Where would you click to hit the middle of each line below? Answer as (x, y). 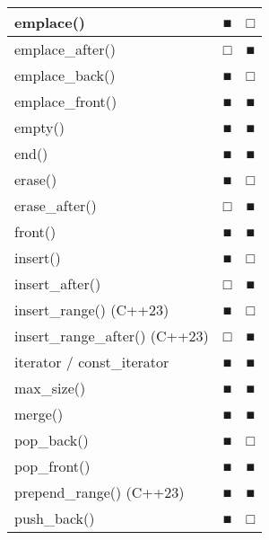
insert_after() (58, 283)
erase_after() (56, 205)
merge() (39, 414)
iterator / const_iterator (92, 362)
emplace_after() (65, 49)
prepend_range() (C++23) (100, 492)
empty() (40, 127)
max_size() (50, 388)
